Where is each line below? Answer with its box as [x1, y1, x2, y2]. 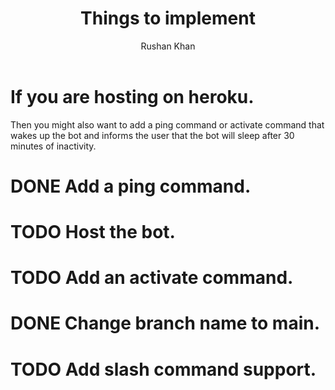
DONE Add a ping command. [10, 175, 252, 197]
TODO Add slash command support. [10, 358, 317, 381]
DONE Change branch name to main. [10, 312, 321, 335]
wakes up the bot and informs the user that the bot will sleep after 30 [10, 129, 295, 141]
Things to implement [80, 7, 256, 30]
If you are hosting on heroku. [10, 85, 255, 108]
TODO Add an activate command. [10, 267, 294, 289]
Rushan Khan [140, 40, 196, 52]
